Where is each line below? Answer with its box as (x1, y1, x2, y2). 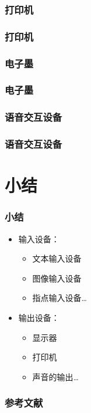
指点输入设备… (32, 292, 87, 304)
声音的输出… (32, 370, 79, 382)
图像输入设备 (32, 272, 82, 284)
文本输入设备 (32, 252, 82, 265)
